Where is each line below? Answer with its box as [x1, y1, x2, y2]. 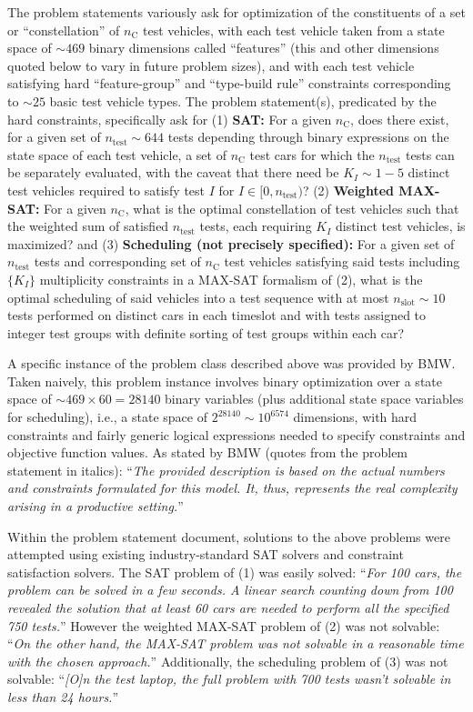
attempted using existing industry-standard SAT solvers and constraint [7, 545, 404, 564]
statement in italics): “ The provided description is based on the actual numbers [7, 460, 445, 479]
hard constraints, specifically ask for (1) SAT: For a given [7, 109, 332, 128]
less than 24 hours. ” [7, 687, 119, 706]
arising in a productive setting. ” [7, 496, 184, 516]
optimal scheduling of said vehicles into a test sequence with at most [7, 287, 389, 306]
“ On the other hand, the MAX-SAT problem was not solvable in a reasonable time [7, 634, 464, 653]
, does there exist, [350, 109, 449, 128]
